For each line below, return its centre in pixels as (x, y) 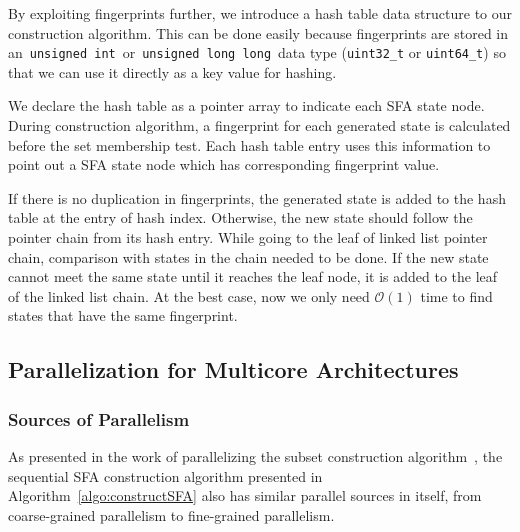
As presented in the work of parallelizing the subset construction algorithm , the (255, 455)
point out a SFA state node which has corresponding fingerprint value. (224, 164)
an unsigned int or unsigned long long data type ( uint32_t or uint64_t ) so (257, 52)
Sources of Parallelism (99, 418)
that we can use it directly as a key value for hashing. (172, 71)
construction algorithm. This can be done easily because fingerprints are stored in (258, 32)
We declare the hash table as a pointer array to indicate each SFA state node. (246, 105)
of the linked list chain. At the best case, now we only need (189, 295)
